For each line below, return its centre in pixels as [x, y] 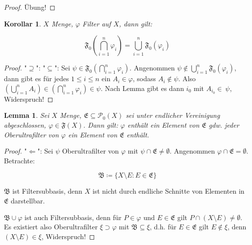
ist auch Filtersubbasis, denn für [73, 217]
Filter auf [97, 23]
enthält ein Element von [163, 124]
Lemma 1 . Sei [27, 115]
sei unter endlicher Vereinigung [173, 115]
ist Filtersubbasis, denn [47, 191]
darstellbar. [28, 200]
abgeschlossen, [25, 124]
